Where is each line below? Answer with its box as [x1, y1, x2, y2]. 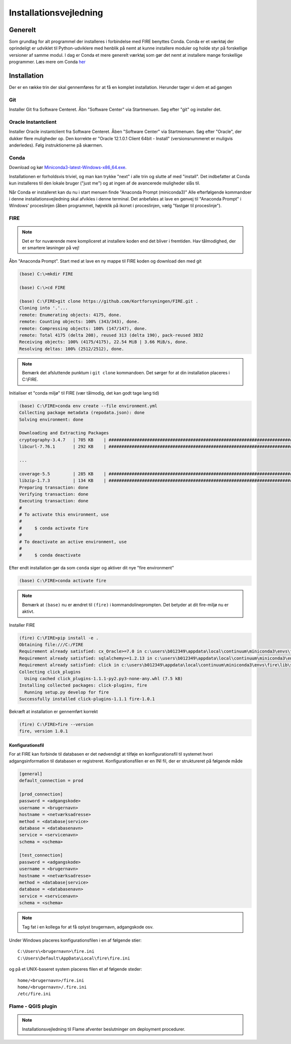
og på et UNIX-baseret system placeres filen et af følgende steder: [9, 966, 143, 972]
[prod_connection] [19, 791, 63, 797]
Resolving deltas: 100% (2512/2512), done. [19, 346, 125, 351]
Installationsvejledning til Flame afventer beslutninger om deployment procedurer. [22, 1026, 185, 1032]
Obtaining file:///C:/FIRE [19, 642, 83, 647]
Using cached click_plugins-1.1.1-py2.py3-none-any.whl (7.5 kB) [24, 676, 183, 681]
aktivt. [22, 609, 35, 614]
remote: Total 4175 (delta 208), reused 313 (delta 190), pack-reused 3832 [19, 332, 204, 338]
